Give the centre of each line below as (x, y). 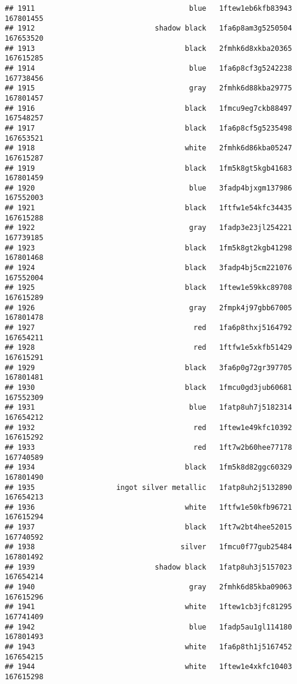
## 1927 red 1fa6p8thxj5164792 (148, 328)
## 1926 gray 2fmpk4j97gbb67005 (148, 308)
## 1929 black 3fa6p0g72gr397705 (148, 367)
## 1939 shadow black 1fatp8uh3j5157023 (148, 567)
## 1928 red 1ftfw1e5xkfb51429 (148, 348)
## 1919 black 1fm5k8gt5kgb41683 (148, 168)
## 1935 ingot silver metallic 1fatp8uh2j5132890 (148, 487)
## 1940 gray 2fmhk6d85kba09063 (148, 587)
